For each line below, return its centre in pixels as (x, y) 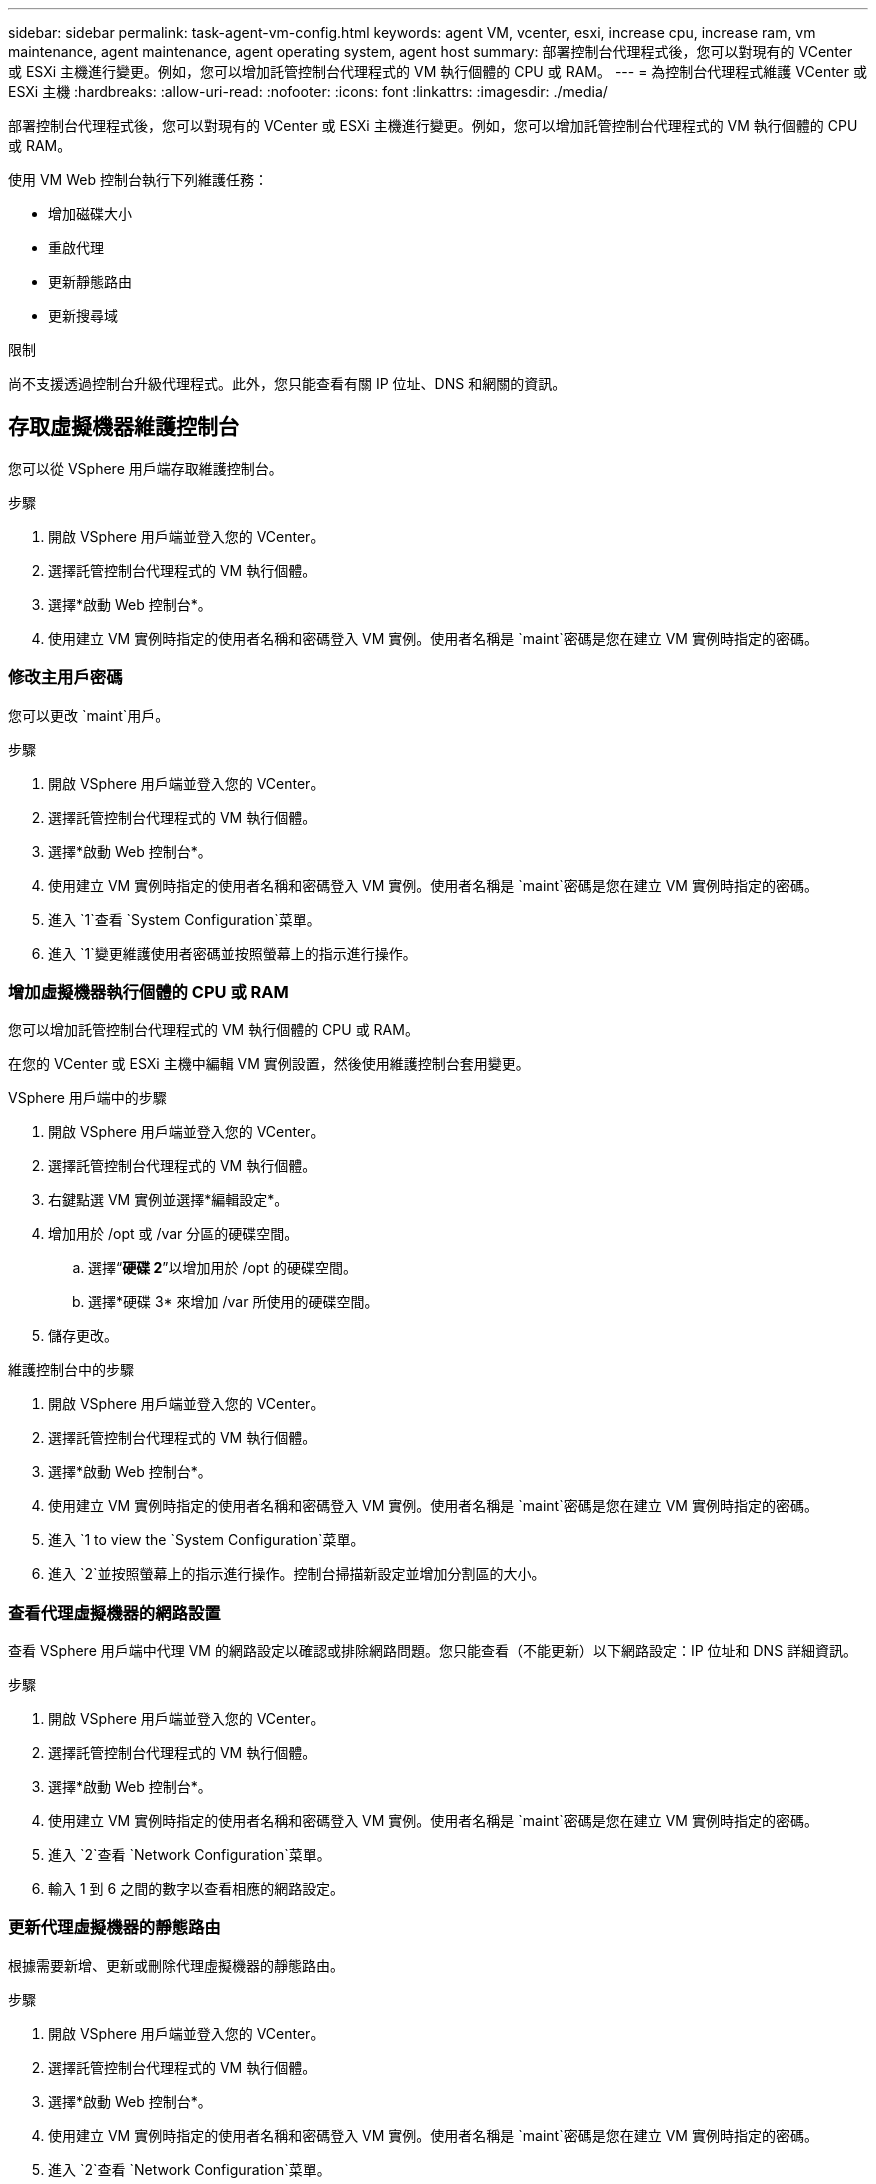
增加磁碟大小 (90, 213)
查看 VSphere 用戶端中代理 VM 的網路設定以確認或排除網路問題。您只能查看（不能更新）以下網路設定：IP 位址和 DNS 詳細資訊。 (433, 1651)
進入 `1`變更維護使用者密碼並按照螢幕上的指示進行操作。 (232, 953)
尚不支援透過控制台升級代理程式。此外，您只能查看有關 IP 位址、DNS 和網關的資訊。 (287, 383)
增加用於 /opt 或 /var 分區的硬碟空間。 (173, 1234)
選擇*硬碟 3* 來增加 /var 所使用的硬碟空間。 (233, 1302)
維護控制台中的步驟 (71, 1370)
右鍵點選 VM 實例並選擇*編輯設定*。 (168, 1200)
